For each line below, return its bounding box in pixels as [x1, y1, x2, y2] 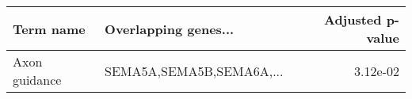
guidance [13, 70, 62, 89]
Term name [13, 19, 86, 38]
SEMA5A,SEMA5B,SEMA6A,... [105, 61, 284, 80]
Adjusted [323, 10, 382, 29]
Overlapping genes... [105, 19, 235, 38]
